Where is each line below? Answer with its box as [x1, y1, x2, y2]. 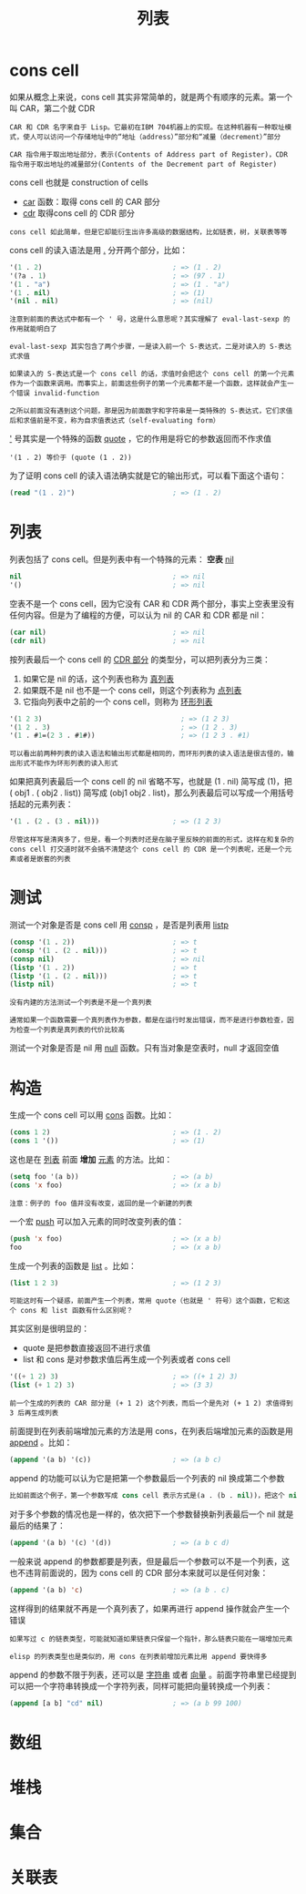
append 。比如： [9, 1437, 73, 1449]
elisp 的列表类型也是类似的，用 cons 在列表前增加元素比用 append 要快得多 [9, 1652, 268, 1661]
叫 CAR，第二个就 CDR [9, 102, 96, 114]
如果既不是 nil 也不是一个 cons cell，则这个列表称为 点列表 [22, 684, 242, 695]
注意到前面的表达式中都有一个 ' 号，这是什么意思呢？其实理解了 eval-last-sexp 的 [9, 315, 291, 324]
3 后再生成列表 [9, 1408, 59, 1418]
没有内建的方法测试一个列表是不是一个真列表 [9, 998, 152, 1008]
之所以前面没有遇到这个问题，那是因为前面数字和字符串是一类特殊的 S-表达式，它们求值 [9, 406, 293, 415]
